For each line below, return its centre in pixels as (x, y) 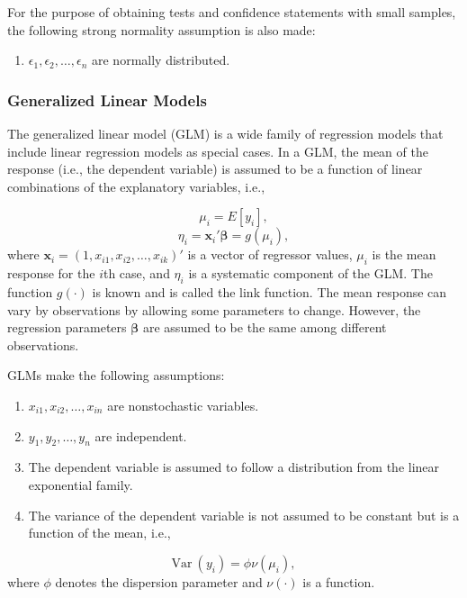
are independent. (141, 435)
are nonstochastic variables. (183, 405)
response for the (51, 273)
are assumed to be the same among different (265, 327)
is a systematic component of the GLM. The (310, 273)
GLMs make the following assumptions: (116, 375)
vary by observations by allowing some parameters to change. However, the (214, 309)
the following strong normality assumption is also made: (162, 29)
